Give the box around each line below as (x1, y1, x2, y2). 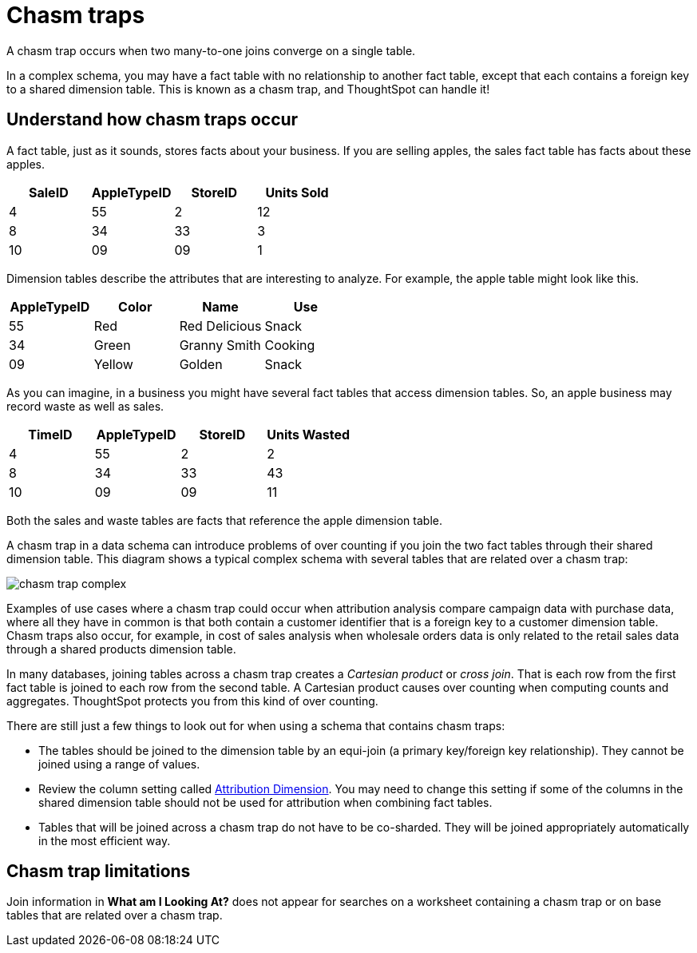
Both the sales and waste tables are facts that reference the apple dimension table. (6, 513, 442, 527)
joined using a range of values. (38, 756, 200, 771)
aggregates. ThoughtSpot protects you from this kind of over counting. (6, 693, 378, 708)
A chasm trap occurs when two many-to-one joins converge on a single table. (6, 43, 416, 58)
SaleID (29, 184, 69, 201)
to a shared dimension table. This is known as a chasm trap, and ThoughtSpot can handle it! (6, 81, 490, 96)
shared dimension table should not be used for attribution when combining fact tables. (38, 795, 493, 809)
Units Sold (265, 184, 329, 201)
